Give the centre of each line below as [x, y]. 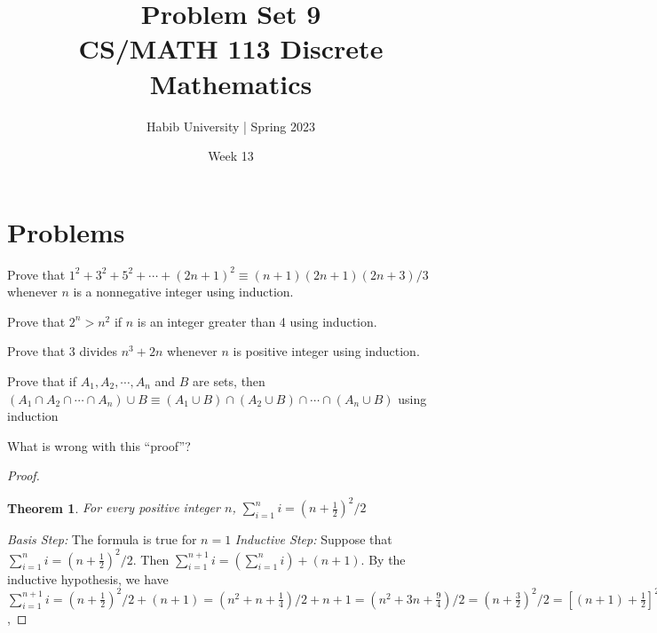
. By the [383, 559]
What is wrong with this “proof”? [99, 445]
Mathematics [231, 83]
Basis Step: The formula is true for [102, 539]
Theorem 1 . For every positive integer [114, 507]
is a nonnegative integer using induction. [183, 292]
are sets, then [229, 381]
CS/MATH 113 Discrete [231, 48]
